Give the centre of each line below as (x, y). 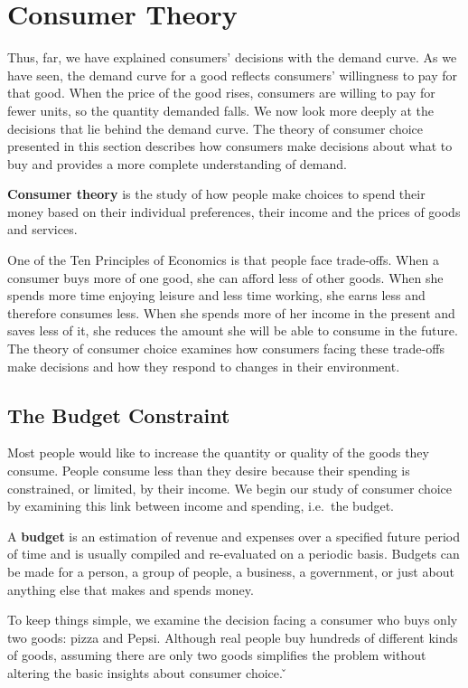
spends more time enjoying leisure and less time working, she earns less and (216, 295)
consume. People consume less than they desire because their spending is (209, 471)
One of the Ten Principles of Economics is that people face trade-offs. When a (223, 260)
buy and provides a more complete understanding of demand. (177, 163)
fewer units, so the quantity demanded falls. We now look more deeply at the (221, 110)
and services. (42, 229)
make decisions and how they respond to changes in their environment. (204, 366)
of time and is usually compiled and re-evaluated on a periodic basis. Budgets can (234, 554)
